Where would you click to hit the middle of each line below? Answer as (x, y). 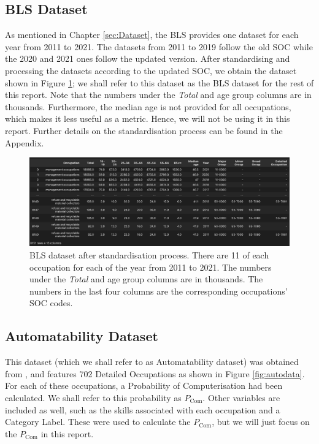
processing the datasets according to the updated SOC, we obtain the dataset (151, 70)
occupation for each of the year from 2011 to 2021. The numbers (151, 267)
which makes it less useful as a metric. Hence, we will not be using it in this (148, 119)
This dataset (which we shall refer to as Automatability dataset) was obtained (152, 362)
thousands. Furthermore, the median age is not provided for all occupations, (148, 106)
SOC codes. (51, 303)
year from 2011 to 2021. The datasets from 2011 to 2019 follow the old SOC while (159, 46)
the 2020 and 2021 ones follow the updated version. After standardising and (148, 58)
